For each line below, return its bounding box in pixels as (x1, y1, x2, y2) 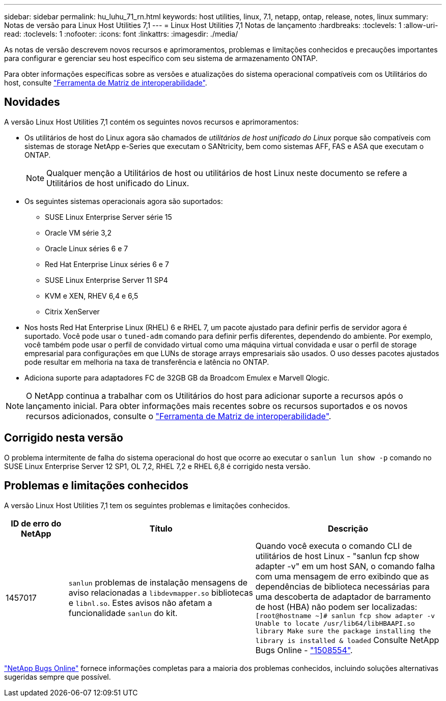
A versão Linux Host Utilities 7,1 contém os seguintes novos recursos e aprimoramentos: (4, 117, 299, 126)
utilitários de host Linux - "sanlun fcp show (255, 550, 420, 561)
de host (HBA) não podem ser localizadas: (255, 601, 417, 612)
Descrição (327, 523, 368, 534)
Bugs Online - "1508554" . (255, 645, 353, 655)
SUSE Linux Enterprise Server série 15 (45, 212, 172, 221)
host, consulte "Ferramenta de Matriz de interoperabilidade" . (4, 78, 207, 87)
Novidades (4, 96, 60, 109)
